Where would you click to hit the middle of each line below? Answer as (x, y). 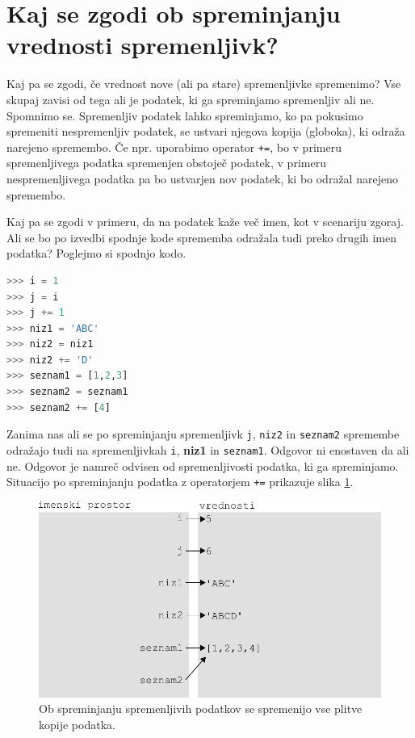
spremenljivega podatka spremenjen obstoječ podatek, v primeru (166, 163)
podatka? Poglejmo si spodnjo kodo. (96, 253)
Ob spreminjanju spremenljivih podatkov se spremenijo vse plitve (201, 709)
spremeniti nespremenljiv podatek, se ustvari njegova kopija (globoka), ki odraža (206, 131)
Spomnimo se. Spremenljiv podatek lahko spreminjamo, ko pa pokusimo (185, 115)
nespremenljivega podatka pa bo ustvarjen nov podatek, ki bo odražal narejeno (202, 178)
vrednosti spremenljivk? (143, 45)
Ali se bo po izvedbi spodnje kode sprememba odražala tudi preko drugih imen (202, 237)
